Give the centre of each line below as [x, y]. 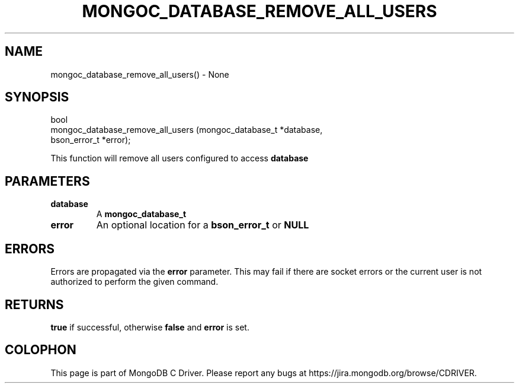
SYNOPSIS [37, 97]
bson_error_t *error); [91, 140]
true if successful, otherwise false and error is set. [150, 327]
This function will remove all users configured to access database [180, 158]
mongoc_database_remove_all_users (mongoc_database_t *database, [187, 130]
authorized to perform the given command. [134, 282]
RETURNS [34, 304]
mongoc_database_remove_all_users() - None [140, 74]
